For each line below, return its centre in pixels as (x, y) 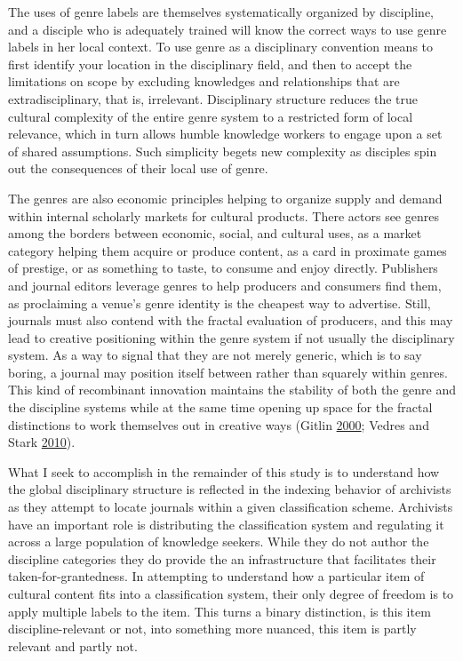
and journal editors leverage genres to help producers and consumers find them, (225, 285)
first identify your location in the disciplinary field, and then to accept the (210, 64)
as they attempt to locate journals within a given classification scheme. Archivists (231, 507)
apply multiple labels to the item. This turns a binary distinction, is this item (220, 611)
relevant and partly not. (73, 645)
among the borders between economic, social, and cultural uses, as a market (215, 233)
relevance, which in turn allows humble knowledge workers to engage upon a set (225, 134)
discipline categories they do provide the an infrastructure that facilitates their (222, 558)
